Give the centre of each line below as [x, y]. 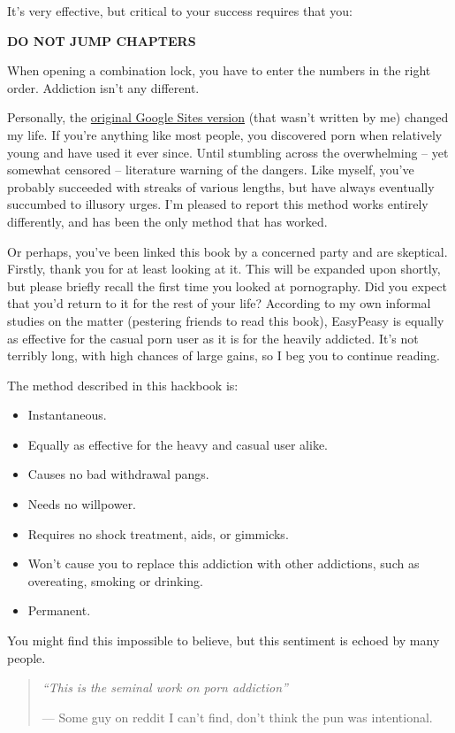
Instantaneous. [67, 415]
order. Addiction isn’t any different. [103, 87]
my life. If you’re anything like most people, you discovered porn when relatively [225, 134]
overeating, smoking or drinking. [115, 580]
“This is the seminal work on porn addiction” [165, 687]
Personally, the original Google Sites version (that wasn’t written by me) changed [228, 117]
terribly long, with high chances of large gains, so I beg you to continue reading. [224, 355]
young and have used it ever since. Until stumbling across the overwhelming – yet [228, 152]
